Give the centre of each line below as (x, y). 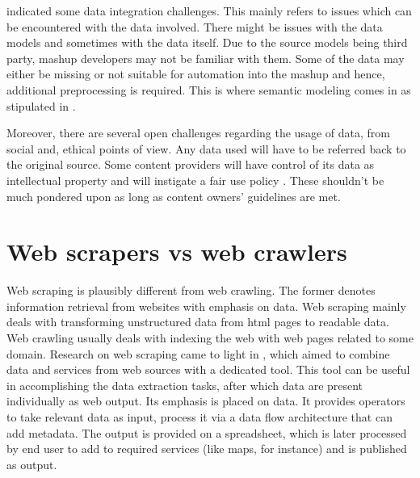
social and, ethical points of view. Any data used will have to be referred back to (206, 148)
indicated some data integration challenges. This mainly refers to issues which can (209, 10)
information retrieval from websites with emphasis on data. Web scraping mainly (206, 306)
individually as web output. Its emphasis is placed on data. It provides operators (206, 401)
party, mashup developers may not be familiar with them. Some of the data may (206, 58)
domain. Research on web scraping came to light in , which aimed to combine (198, 353)
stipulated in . (41, 105)
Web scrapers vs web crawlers (177, 252)
